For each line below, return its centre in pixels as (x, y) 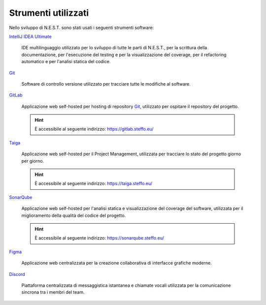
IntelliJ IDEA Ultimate (30, 36)
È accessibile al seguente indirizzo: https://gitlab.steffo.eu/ (94, 129)
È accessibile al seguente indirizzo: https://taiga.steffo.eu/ (94, 184)
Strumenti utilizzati (49, 13)
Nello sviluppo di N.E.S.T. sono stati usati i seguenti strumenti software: (82, 28)
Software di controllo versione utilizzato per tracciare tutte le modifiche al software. (106, 84)
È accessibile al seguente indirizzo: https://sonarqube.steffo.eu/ (100, 238)
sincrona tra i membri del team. (53, 292)
